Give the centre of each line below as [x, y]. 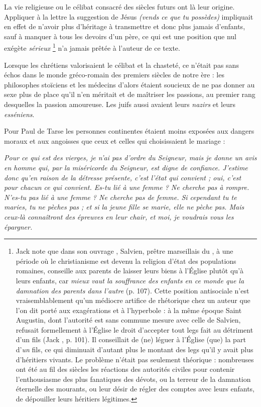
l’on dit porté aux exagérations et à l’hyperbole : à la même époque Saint [129, 310]
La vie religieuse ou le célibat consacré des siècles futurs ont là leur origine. [119, 7]
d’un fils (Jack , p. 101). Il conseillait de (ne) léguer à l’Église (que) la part [131, 339]
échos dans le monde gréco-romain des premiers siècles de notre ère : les [114, 75]
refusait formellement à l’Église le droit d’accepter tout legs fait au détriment [135, 329]
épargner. [18, 226]
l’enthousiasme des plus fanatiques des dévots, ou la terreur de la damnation [133, 379]
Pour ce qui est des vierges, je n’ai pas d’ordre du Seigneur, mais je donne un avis [130, 158]
